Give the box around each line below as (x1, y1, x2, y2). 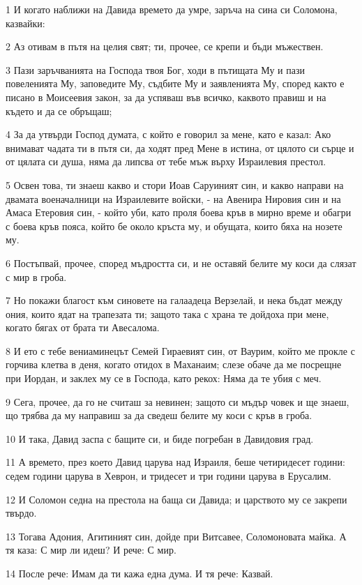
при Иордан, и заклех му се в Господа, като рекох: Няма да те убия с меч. (6, 371, 322, 386)
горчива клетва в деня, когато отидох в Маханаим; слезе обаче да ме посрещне (6, 357, 342, 372)
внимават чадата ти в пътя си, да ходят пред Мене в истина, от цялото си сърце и (6, 140, 354, 155)
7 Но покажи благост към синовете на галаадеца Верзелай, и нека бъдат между (6, 293, 343, 307)
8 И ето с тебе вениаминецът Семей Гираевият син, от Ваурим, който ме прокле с (6, 343, 355, 358)
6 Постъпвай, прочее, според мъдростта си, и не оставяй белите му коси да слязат (6, 255, 356, 270)
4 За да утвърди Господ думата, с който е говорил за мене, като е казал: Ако (6, 127, 331, 142)
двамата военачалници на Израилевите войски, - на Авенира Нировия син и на (6, 191, 341, 206)
